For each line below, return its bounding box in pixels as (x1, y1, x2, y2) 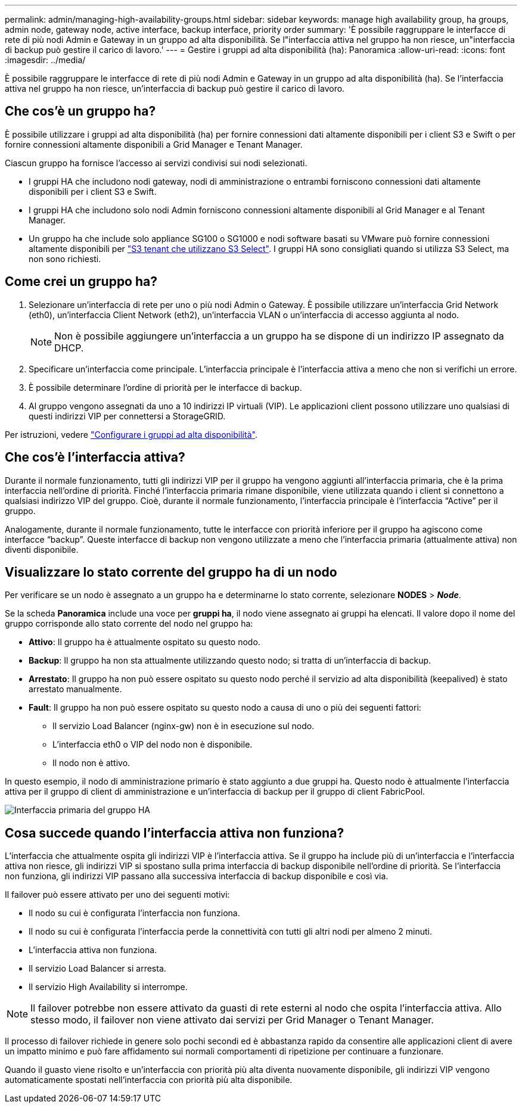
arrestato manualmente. (29, 684, 122, 695)
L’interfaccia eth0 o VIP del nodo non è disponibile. (52, 739, 253, 750)
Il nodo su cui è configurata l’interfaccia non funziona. (29, 908, 240, 919)
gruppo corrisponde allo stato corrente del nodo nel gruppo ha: (5, 618, 253, 629)
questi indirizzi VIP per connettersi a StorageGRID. (29, 410, 226, 421)
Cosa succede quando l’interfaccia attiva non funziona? (5, 825, 344, 841)
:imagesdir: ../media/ (5, 55, 86, 65)
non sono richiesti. (29, 253, 101, 264)
